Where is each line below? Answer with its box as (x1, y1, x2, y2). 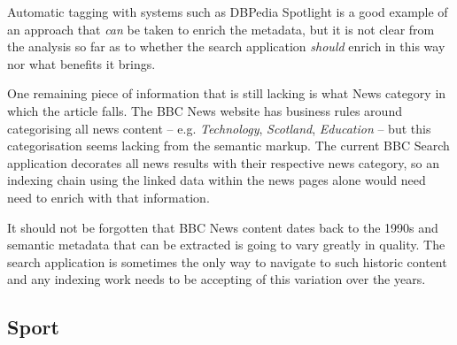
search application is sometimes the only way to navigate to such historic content (7, 252, 447, 271)
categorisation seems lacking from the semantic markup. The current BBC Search (7, 136, 450, 155)
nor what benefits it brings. (7, 54, 156, 73)
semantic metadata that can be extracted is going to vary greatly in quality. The (7, 235, 445, 254)
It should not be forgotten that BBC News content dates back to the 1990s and (7, 218, 438, 236)
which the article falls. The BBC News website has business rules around (7, 101, 402, 119)
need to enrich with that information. (7, 188, 210, 206)
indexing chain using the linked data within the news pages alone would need (7, 171, 426, 189)
